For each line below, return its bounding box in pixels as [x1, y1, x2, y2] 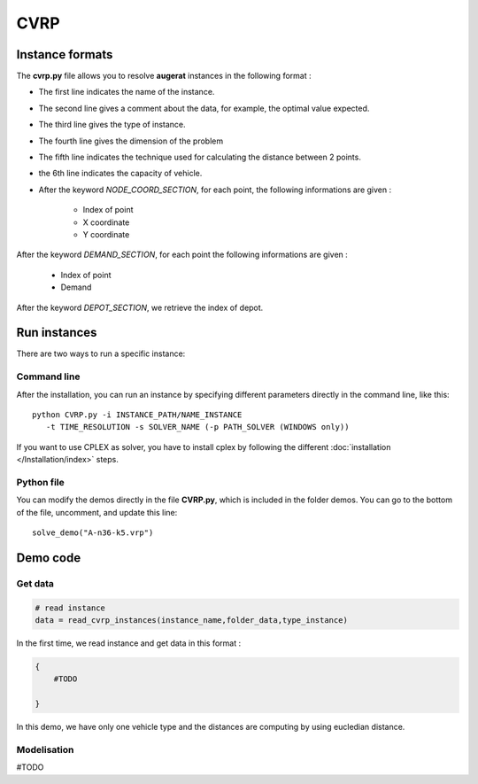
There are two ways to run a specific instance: [16, 348, 186, 359]
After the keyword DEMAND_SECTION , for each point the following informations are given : [16, 249, 349, 260]
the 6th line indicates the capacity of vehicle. [38, 168, 203, 179]
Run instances [16, 325, 97, 340]
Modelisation [16, 743, 74, 756]
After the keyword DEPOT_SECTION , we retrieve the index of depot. [16, 302, 264, 313]
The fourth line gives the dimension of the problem [38, 136, 224, 146]
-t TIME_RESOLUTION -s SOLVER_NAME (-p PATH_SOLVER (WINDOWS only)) [45, 422, 350, 432]
